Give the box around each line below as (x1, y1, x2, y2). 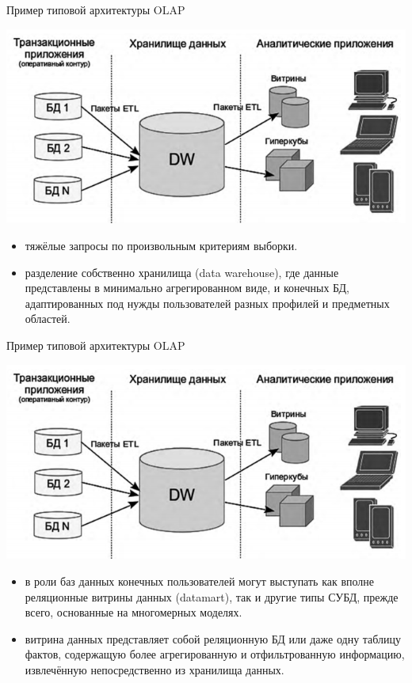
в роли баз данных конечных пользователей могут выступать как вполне (25, 572, 375, 589)
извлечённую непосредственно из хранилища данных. (25, 661, 284, 677)
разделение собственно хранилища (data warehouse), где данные (25, 264, 339, 280)
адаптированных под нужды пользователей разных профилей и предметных (25, 294, 390, 311)
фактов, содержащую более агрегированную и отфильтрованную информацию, (25, 646, 405, 662)
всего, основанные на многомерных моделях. (25, 604, 242, 620)
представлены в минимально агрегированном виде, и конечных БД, (25, 279, 350, 296)
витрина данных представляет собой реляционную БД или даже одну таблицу (25, 630, 402, 647)
